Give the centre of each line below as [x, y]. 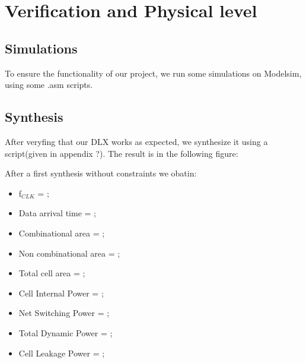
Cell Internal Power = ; [61, 293]
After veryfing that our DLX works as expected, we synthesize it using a [136, 141]
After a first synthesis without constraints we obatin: [101, 173]
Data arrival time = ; [57, 213]
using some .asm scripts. [49, 85]
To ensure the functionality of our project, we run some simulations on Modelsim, [153, 73]
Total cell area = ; [52, 273]
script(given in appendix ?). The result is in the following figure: [122, 153]
